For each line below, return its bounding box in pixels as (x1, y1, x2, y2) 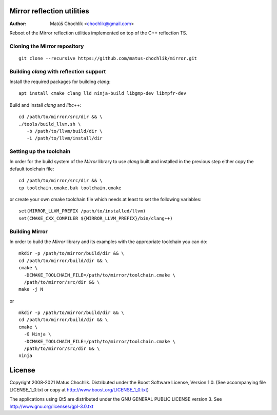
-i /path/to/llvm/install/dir (26, 135, 103, 141)
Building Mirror (9, 228, 48, 235)
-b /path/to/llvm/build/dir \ (26, 128, 103, 134)
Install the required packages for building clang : (9, 78, 111, 85)
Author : (9, 21, 27, 27)
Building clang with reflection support (9, 68, 106, 75)
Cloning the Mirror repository (9, 43, 84, 50)
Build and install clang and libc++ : (9, 102, 82, 108)
